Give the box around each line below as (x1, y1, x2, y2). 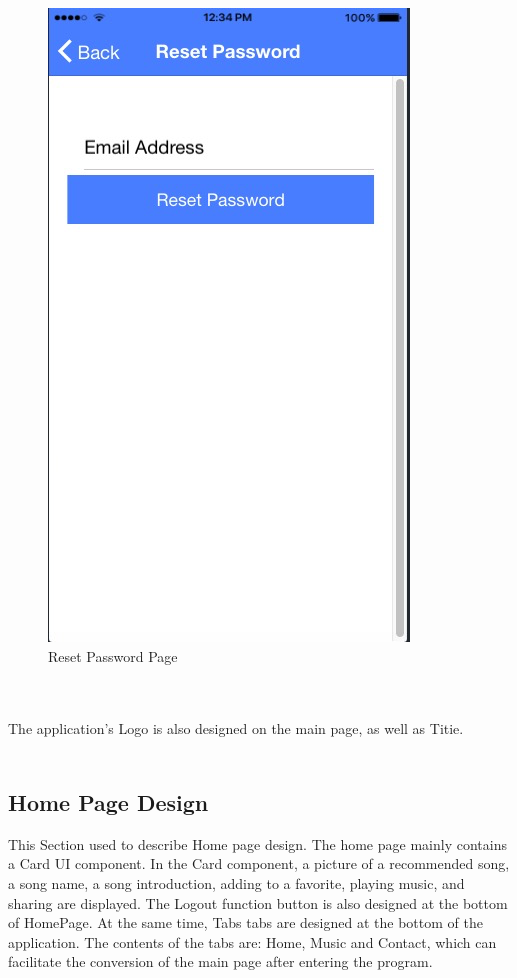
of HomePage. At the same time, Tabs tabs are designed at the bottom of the (8, 912, 483, 933)
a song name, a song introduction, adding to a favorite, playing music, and (8, 872, 465, 893)
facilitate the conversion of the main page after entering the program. (8, 951, 433, 972)
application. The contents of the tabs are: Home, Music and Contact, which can (8, 931, 497, 952)
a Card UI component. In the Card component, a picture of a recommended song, (8, 853, 510, 874)
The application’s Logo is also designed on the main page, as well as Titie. (8, 718, 464, 739)
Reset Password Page (48, 645, 178, 666)
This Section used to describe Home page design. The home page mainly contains (8, 833, 507, 854)
